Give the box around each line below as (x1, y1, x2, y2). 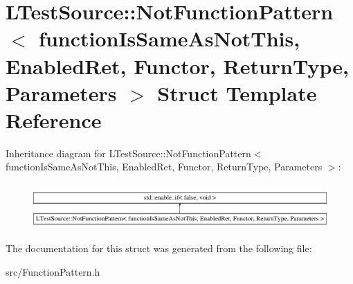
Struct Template (157, 78, 317, 107)
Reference (6, 105, 102, 134)
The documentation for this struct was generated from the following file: (6, 241, 312, 256)
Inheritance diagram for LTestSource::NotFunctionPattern (6, 145, 251, 160)
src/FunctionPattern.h (6, 264, 100, 278)
